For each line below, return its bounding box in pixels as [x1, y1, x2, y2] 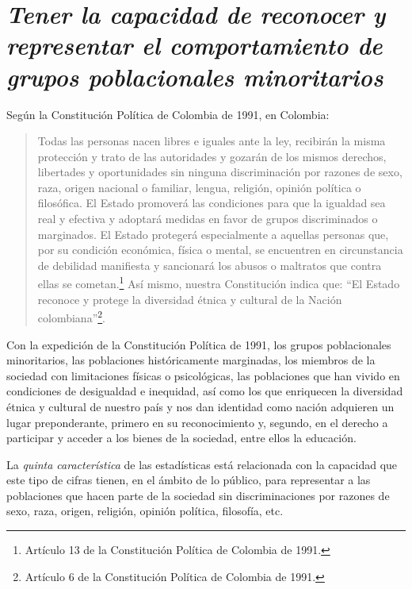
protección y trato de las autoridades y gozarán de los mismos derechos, [37, 148, 387, 164]
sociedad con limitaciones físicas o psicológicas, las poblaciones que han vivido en [6, 367, 400, 383]
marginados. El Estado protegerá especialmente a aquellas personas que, [37, 225, 389, 242]
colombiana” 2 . [37, 307, 105, 325]
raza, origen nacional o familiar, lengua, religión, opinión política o [37, 179, 361, 195]
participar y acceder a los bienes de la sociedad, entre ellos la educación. [6, 429, 357, 446]
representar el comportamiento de [6, 29, 383, 62]
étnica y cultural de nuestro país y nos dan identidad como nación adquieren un [6, 398, 395, 414]
